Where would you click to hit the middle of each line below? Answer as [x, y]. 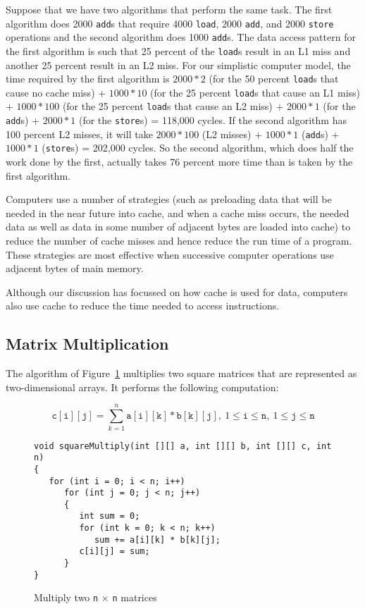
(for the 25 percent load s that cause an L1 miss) [255, 92]
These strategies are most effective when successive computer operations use [170, 254]
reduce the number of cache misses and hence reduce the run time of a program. [179, 241]
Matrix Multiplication [87, 344]
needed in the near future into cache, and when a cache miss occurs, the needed [178, 213]
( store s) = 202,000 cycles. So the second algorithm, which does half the [198, 148]
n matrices [135, 597]
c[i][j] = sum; [115, 552]
